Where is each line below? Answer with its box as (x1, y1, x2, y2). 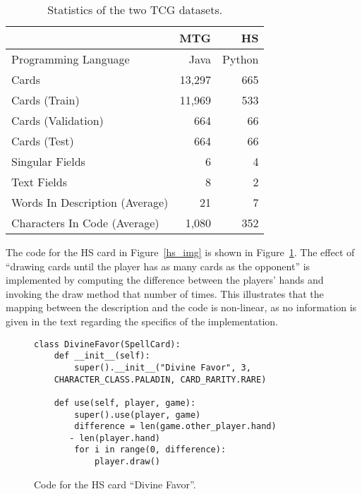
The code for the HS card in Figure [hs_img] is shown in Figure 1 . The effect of (6, 245, 355, 259)
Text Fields (11, 174, 67, 190)
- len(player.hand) (69, 433, 160, 443)
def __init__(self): (54, 351, 150, 361)
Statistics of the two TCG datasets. (47, 1, 223, 18)
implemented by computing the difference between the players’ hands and (6, 272, 324, 287)
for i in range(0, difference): (74, 445, 227, 455)
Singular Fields (11, 153, 85, 169)
